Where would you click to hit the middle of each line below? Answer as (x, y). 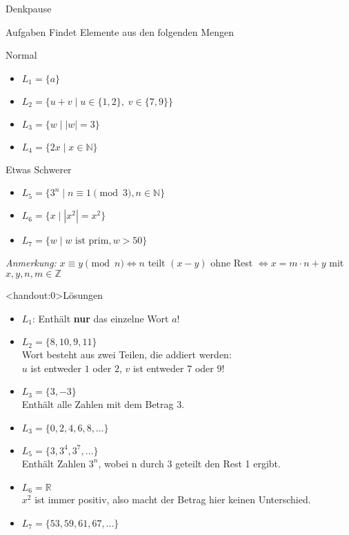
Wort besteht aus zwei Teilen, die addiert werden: (127, 354)
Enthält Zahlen (54, 463)
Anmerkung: (31, 263)
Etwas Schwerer (39, 169)
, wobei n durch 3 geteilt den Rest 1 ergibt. (189, 463)
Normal (21, 55)
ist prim (92, 241)
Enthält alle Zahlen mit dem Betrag (98, 404)
